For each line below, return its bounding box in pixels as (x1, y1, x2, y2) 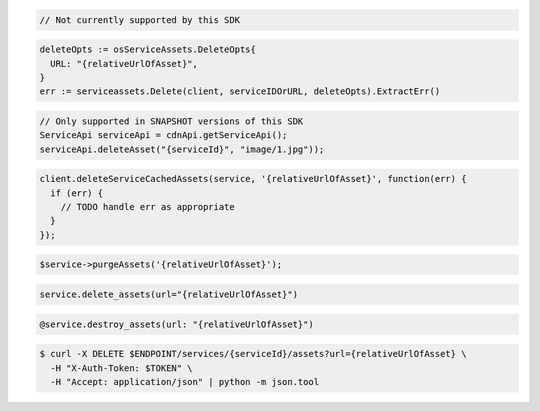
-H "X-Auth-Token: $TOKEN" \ (50, 362, 194, 374)
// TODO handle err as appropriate (60, 201, 235, 213)
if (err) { (50, 187, 104, 199)
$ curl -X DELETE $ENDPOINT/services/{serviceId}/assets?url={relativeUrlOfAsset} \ (39, 348, 467, 360)
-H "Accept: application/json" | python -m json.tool (50, 376, 320, 387)
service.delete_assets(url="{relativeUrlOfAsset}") (39, 289, 299, 300)
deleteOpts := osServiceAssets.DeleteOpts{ (39, 44, 257, 55)
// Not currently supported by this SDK (39, 14, 240, 25)
